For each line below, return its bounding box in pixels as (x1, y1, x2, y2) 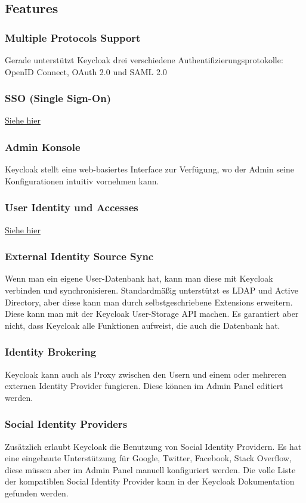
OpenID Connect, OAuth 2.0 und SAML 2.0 (5, 65, 167, 78)
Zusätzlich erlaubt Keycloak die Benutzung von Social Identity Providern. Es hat (5, 440, 302, 452)
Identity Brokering (5, 344, 97, 359)
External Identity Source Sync (5, 249, 154, 264)
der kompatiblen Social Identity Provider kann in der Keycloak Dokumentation (5, 475, 295, 487)
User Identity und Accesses (5, 200, 138, 215)
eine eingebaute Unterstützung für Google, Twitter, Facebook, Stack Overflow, (5, 452, 292, 464)
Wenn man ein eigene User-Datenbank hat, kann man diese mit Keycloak (5, 272, 273, 285)
